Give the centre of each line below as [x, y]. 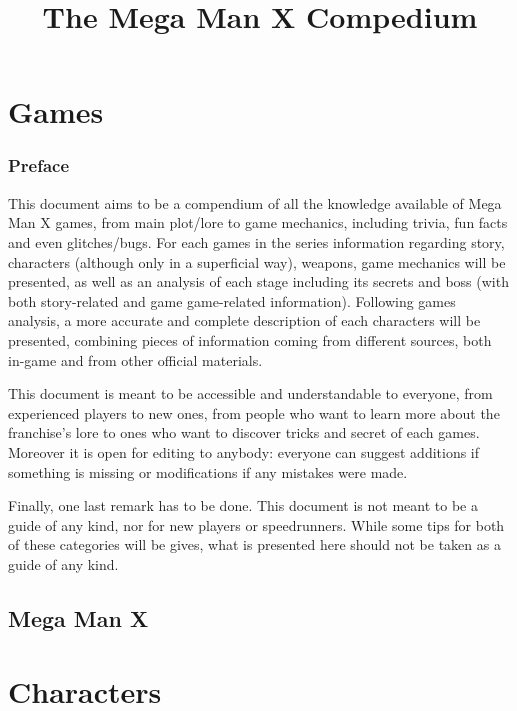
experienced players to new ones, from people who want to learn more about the [254, 412]
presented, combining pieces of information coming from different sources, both [250, 339]
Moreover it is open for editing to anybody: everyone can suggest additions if [244, 451]
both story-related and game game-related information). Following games [232, 300]
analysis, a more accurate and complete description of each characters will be [244, 320]
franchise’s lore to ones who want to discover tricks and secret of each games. [244, 432]
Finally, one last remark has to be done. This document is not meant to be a [243, 505]
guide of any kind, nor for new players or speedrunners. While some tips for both [256, 524]
